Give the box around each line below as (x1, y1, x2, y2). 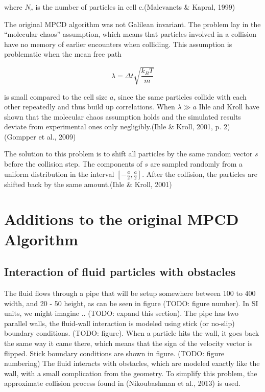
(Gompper (4, 131, 36, 142)
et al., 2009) (38, 131, 76, 142)
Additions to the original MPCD (4, 209, 239, 229)
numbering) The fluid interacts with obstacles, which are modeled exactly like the (4, 358, 260, 368)
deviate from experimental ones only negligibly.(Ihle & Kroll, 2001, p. (4, 121, 222, 132)
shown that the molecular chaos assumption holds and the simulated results (4, 111, 241, 122)
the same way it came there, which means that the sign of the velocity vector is (4, 338, 253, 348)
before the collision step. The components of (4, 158, 142, 169)
